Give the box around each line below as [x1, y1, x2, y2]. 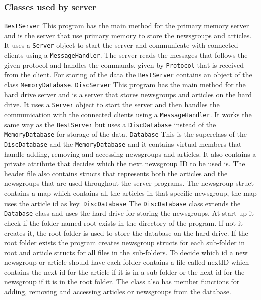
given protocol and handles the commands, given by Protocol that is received [4, 59, 244, 70]
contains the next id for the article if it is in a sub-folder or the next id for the [4, 266, 245, 277]
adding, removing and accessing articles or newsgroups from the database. [4, 286, 231, 297]
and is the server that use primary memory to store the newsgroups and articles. [4, 30, 252, 40]
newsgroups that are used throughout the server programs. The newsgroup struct [4, 178, 254, 188]
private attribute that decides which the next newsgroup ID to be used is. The [4, 158, 245, 169]
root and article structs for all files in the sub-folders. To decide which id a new [4, 247, 248, 257]
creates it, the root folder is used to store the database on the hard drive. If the [4, 227, 248, 238]
